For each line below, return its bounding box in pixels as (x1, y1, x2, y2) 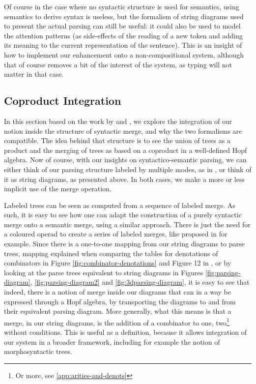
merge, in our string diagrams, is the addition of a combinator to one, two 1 (4, 316, 229, 327)
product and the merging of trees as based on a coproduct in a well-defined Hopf (4, 145, 247, 155)
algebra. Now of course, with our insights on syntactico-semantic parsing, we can (4, 154, 247, 165)
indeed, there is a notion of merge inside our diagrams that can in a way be (4, 287, 231, 297)
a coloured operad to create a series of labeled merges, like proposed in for (4, 229, 228, 239)
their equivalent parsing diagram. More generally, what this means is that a (4, 306, 231, 316)
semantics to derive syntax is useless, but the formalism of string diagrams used (4, 11, 244, 21)
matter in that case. (4, 69, 64, 79)
